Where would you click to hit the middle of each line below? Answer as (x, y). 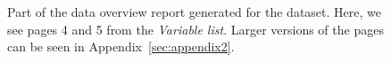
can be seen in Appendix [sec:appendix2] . (121, 46)
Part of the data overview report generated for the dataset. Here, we (194, 12)
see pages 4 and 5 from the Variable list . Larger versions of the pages (195, 29)
